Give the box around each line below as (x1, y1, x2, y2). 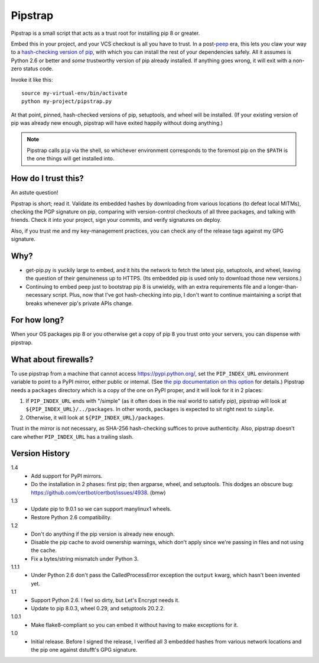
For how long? (11, 315, 64, 325)
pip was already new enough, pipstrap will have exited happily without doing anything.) (11, 119, 223, 127)
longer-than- (267, 283, 298, 290)
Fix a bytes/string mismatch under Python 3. (31, 555, 139, 562)
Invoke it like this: (11, 76, 53, 83)
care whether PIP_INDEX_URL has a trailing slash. (11, 433, 134, 440)
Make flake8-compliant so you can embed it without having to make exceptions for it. (31, 621, 239, 628)
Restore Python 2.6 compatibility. (31, 513, 112, 520)
